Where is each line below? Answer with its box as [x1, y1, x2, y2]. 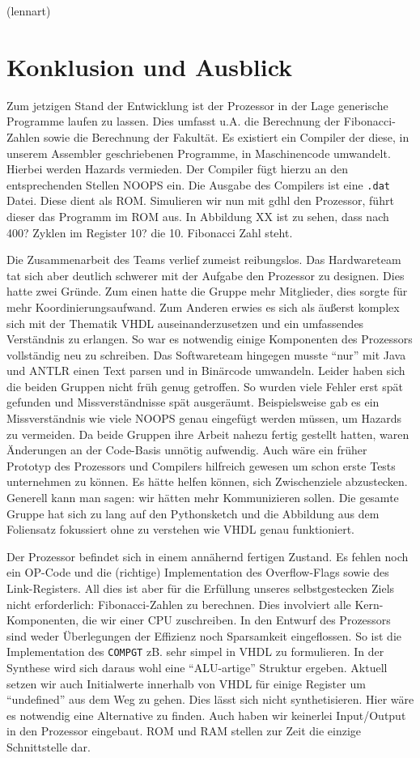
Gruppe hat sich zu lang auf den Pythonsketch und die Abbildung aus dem [6, 505, 380, 522]
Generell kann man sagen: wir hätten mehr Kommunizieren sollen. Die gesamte [6, 489, 399, 506]
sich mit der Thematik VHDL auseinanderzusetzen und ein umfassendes [6, 314, 364, 331]
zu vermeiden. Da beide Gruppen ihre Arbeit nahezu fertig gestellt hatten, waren [6, 425, 409, 442]
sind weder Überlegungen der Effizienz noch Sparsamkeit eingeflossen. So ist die [6, 627, 401, 644]
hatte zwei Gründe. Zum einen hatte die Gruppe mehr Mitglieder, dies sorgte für [6, 283, 408, 300]
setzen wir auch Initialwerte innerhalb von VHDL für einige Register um [6, 675, 366, 692]
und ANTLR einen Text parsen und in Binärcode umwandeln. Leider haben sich [6, 362, 405, 379]
